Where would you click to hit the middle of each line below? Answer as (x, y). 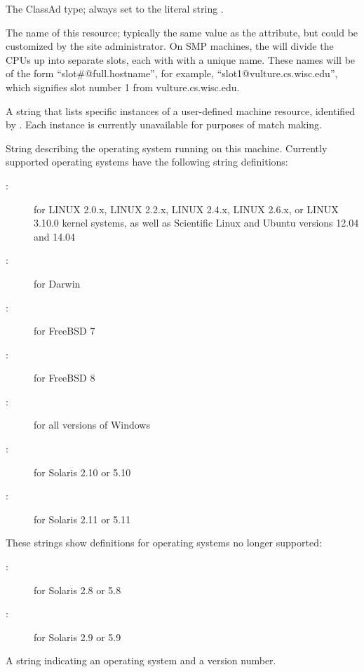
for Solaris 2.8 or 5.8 (77, 590)
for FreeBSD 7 (65, 331)
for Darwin (57, 283)
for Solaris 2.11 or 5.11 (82, 519)
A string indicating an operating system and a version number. (141, 660)
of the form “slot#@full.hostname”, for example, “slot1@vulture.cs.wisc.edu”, (172, 73)
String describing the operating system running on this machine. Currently (167, 148)
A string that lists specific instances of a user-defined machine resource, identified (181, 110)
